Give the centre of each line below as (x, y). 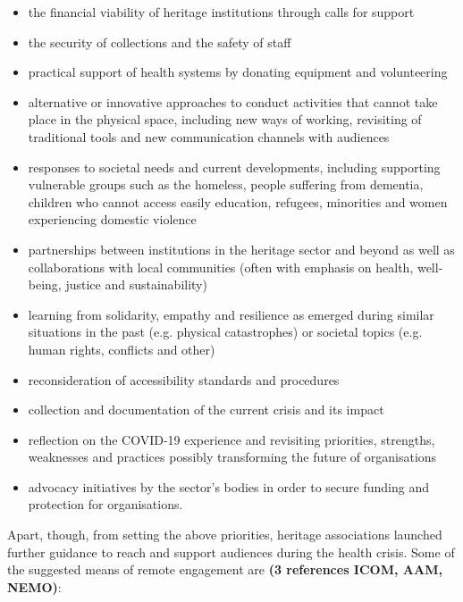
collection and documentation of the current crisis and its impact (206, 410)
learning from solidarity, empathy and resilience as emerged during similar (231, 314)
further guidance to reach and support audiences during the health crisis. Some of (231, 552)
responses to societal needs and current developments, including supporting (234, 167)
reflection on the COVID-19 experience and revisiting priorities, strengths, (231, 439)
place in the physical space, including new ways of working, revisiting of (225, 119)
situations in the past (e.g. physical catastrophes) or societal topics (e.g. (225, 332)
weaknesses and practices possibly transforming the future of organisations (232, 457)
